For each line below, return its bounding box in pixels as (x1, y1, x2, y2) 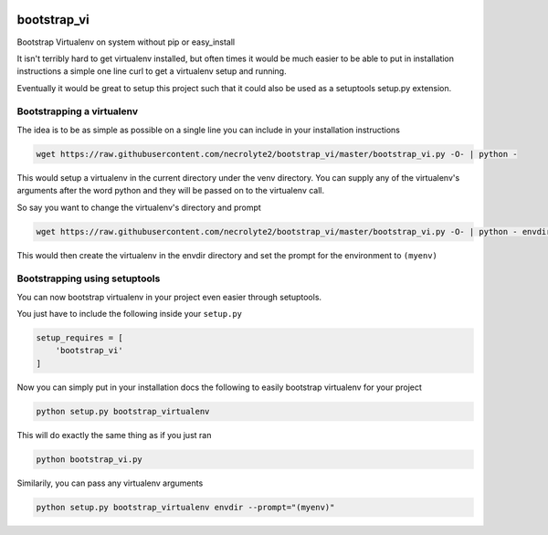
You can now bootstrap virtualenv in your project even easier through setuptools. (16, 291, 322, 302)
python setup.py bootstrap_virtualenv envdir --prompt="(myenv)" (36, 502, 335, 512)
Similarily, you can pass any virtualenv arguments (16, 477, 204, 488)
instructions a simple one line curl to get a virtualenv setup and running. (16, 66, 287, 77)
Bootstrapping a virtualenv (16, 105, 139, 118)
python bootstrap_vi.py (36, 454, 143, 465)
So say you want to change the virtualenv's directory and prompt (16, 202, 262, 213)
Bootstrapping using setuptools (16, 272, 161, 285)
